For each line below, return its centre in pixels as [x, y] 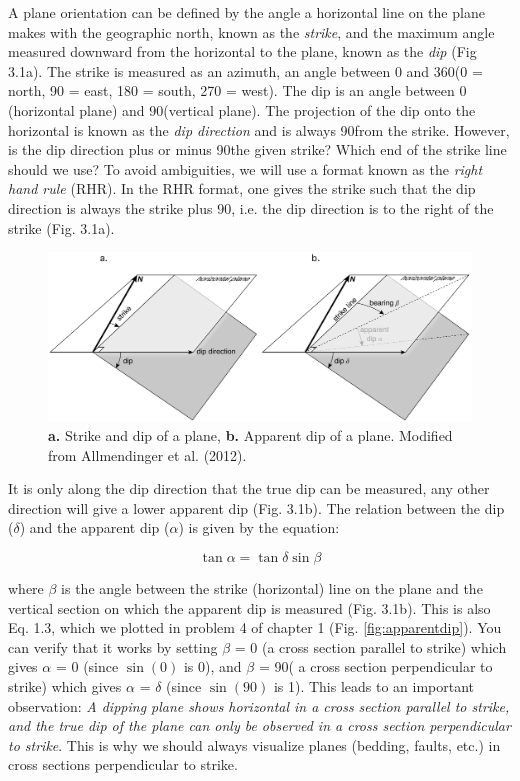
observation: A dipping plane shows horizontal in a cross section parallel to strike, [259, 705]
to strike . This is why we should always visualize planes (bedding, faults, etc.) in [254, 744]
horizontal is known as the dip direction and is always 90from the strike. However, [259, 129]
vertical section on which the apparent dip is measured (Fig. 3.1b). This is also [249, 607]
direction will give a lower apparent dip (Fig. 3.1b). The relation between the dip [256, 507]
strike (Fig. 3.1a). [61, 227]
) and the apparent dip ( [94, 527]
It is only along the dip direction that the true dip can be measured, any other [249, 488]
